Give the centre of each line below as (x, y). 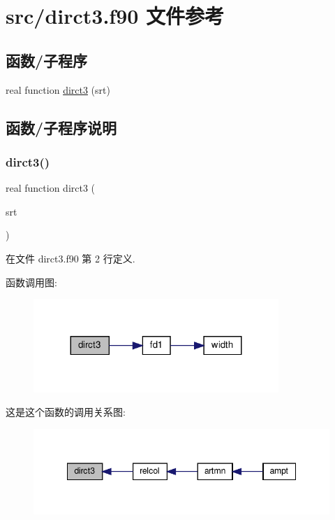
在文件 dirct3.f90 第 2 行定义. (70, 258)
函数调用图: (31, 282)
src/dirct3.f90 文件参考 (115, 16)
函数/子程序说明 (61, 127)
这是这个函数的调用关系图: (66, 412)
